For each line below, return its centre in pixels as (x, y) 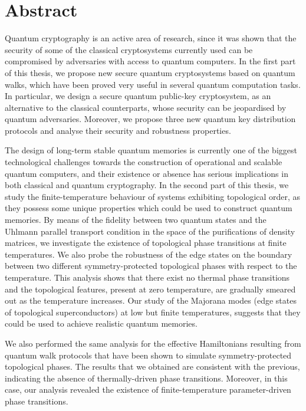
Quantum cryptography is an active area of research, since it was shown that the (151, 38)
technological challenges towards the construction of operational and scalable (144, 162)
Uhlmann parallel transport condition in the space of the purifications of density (150, 231)
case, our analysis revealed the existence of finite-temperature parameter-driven (148, 389)
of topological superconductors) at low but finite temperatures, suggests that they (153, 312)
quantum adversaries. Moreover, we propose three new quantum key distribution (150, 119)
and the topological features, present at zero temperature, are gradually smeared (150, 289)
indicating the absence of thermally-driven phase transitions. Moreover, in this (146, 378)
